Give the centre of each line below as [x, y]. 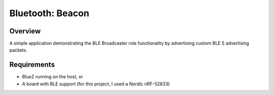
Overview [25, 31]
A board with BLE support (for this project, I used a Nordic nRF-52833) [96, 84]
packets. [18, 50]
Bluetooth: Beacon [49, 13]
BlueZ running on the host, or [53, 77]
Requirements [32, 65]
